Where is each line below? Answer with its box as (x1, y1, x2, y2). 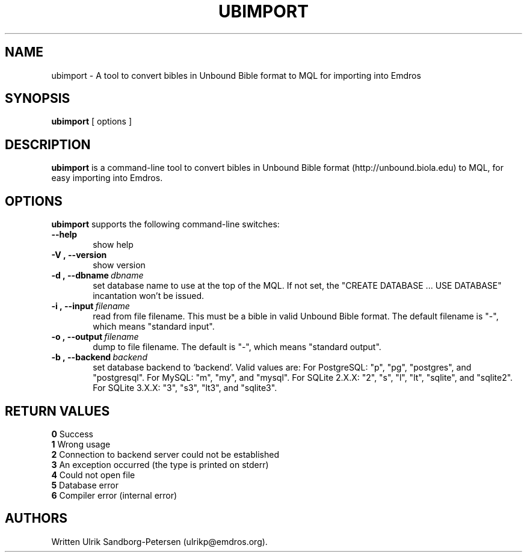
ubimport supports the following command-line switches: (51, 219, 280, 230)
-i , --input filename (51, 301, 130, 312)
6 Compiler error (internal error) (51, 490, 177, 500)
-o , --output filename (51, 331, 139, 342)
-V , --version (51, 250, 107, 260)
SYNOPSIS (5, 91, 70, 106)
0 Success (51, 428, 93, 439)
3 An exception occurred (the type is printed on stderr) (51, 459, 269, 470)
